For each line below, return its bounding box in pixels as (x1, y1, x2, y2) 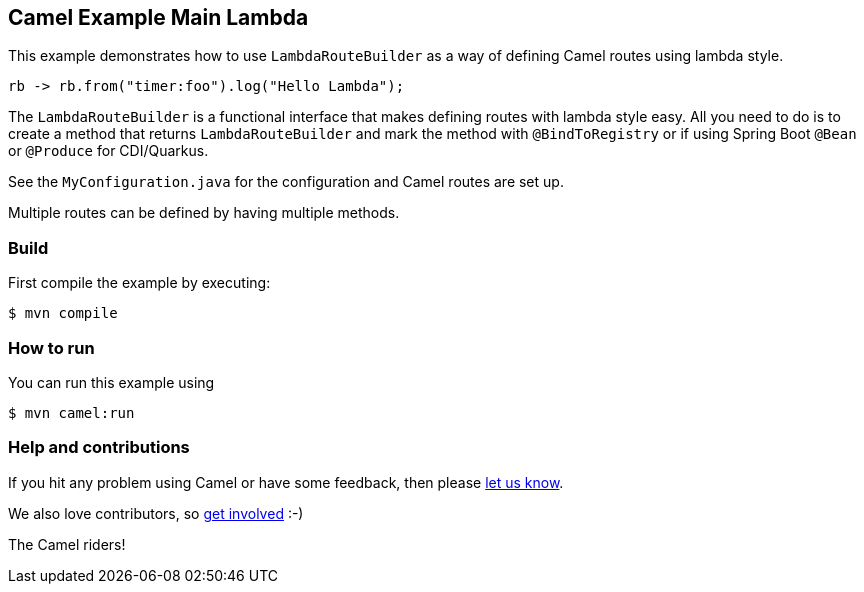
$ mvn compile (8, 305, 118, 322)
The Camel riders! (8, 535, 126, 553)
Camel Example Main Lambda (8, 5, 309, 30)
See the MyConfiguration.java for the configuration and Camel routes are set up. (8, 173, 564, 191)
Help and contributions (8, 437, 190, 458)
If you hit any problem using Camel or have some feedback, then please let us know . (8, 473, 564, 491)
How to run (8, 337, 95, 358)
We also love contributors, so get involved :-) (8, 504, 304, 522)
